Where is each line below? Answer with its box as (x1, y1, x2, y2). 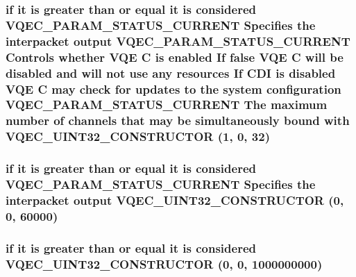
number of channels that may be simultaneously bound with (6, 112, 350, 129)
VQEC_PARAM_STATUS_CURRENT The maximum (6, 96, 328, 113)
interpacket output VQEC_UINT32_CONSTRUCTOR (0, (6, 191, 344, 208)
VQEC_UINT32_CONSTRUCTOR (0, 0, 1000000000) (6, 255, 323, 272)
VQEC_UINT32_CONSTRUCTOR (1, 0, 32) (6, 128, 270, 145)
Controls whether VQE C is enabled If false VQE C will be (6, 48, 344, 65)
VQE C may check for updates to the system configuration (6, 80, 341, 97)
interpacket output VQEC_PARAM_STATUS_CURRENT (6, 32, 350, 49)
